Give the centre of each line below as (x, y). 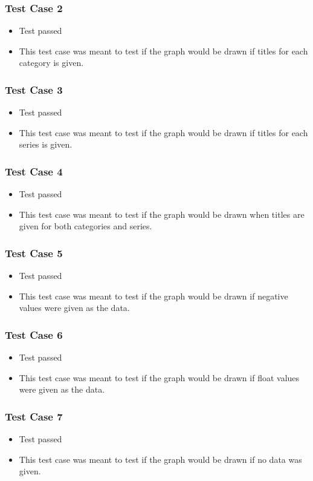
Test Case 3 (34, 89)
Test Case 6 (34, 334)
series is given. (46, 144)
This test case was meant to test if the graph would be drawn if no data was (160, 459)
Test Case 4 (34, 171)
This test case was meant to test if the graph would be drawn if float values (159, 377)
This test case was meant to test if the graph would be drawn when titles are (162, 214)
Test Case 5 (34, 253)
